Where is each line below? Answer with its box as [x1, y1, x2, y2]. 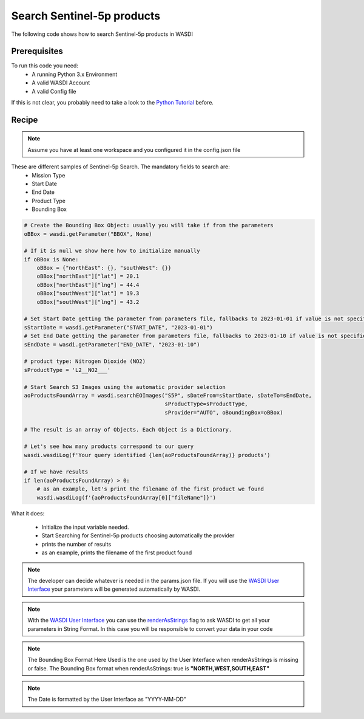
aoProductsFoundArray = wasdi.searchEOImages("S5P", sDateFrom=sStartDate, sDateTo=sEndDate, [24, 392, 312, 399]
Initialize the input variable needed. [41, 523, 129, 531]
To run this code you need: [11, 62, 79, 69]
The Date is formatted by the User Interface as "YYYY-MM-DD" [27, 696, 186, 703]
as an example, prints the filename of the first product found [41, 549, 192, 556]
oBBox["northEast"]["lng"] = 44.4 [36, 281, 140, 288]
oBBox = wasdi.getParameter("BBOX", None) [24, 230, 152, 237]
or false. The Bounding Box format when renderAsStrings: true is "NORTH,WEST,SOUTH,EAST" [27, 664, 270, 672]
